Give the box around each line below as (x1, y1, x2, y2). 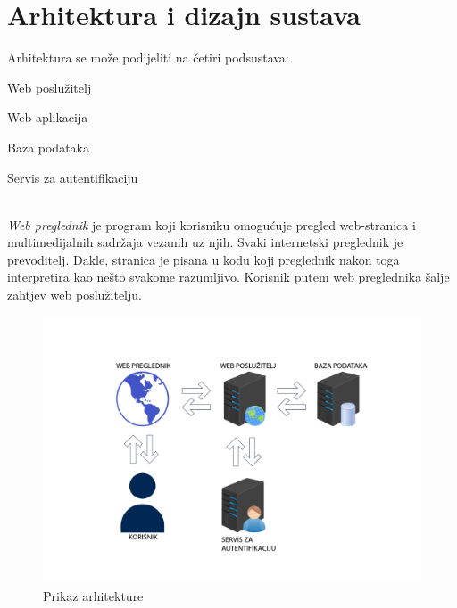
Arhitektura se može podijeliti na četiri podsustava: (7, 48, 289, 67)
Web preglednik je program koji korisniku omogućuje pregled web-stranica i (7, 215, 416, 234)
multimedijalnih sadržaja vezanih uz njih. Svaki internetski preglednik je (7, 233, 403, 251)
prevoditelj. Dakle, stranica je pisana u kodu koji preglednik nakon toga (7, 250, 400, 268)
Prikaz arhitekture (43, 587, 144, 605)
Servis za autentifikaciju (7, 168, 138, 186)
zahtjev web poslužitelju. (7, 285, 142, 304)
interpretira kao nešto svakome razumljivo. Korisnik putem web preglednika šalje (7, 267, 450, 286)
